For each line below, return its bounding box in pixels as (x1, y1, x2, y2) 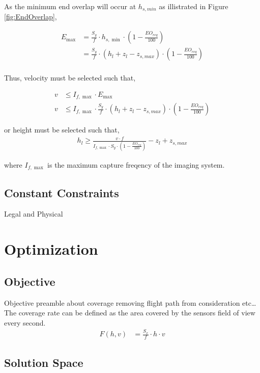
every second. (4, 317, 46, 328)
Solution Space (4, 355, 83, 370)
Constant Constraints (4, 184, 119, 200)
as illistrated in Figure (159, 1, 228, 11)
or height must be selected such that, (4, 124, 120, 135)
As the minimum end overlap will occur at (4, 1, 136, 11)
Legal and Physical (4, 208, 63, 219)
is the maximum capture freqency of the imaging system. (47, 159, 225, 170)
